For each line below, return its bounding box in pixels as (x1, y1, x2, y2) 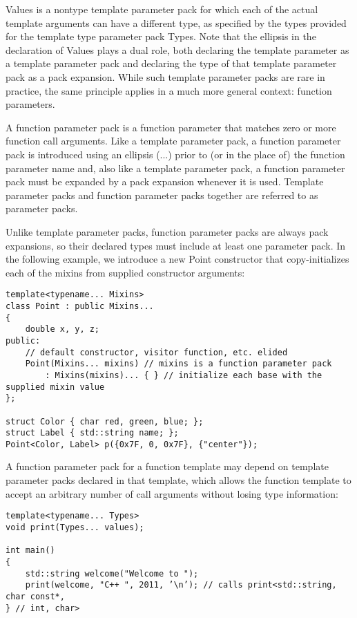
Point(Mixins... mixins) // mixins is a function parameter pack (25, 359, 332, 369)
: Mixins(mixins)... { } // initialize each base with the (45, 370, 322, 380)
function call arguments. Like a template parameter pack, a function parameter (6, 133, 341, 148)
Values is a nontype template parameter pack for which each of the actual (6, 2, 318, 16)
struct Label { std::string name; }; (6, 428, 179, 438)
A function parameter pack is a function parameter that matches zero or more (6, 120, 336, 134)
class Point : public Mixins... (6, 301, 154, 311)
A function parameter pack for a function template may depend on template (6, 459, 329, 474)
